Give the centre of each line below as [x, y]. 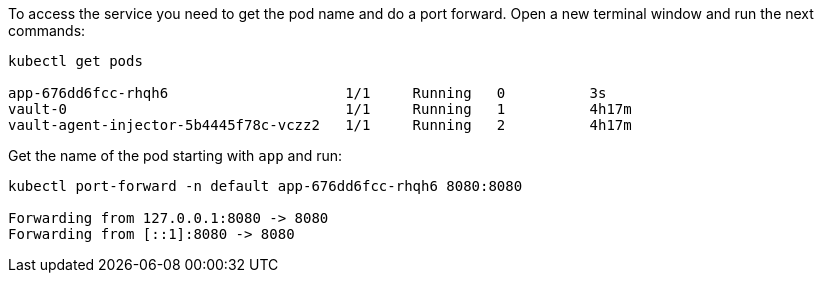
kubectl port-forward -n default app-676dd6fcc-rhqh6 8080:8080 [265, 186]
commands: [47, 30]
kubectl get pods [75, 61]
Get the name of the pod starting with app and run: [175, 155]
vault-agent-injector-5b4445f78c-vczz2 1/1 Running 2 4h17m [320, 125]
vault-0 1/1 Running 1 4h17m [320, 109]
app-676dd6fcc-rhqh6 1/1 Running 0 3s [307, 93]
